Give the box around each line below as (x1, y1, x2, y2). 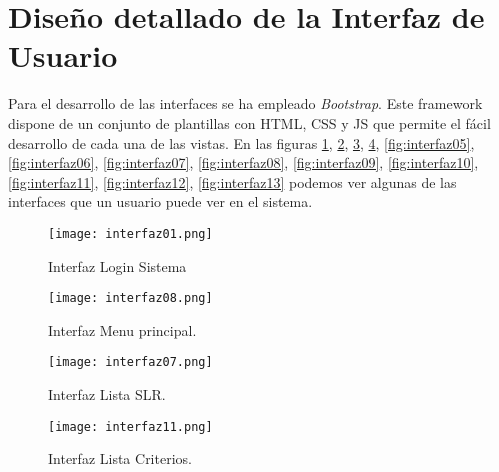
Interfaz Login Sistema (48, 255, 187, 276)
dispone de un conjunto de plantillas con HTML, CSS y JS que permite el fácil (8, 112, 491, 133)
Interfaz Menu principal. (48, 319, 197, 340)
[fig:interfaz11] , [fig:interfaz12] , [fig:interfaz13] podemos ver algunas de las (8, 171, 457, 192)
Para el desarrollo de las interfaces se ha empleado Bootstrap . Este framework (8, 93, 483, 114)
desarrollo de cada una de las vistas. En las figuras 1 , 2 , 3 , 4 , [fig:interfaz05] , (8, 132, 475, 153)
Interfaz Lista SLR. (48, 384, 166, 405)
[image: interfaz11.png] (48, 419, 213, 434)
